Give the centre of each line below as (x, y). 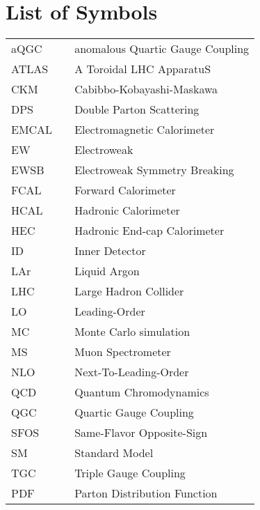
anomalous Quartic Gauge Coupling (162, 49)
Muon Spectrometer (123, 352)
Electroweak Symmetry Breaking (154, 170)
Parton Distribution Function (146, 493)
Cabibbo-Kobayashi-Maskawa (146, 89)
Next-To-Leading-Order (132, 372)
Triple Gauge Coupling (130, 473)
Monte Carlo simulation (132, 332)
